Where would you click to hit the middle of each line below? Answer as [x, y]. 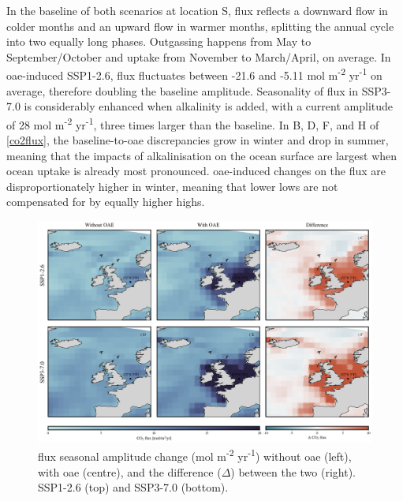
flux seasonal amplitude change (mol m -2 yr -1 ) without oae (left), [195, 455]
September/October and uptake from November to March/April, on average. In [199, 56]
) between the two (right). [293, 471]
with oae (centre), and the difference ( [130, 471]
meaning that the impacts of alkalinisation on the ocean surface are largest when [202, 155]
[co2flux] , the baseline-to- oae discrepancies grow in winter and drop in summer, [198, 140]
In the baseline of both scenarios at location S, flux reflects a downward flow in [197, 10]
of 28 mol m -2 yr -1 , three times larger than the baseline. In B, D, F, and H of [193, 123]
